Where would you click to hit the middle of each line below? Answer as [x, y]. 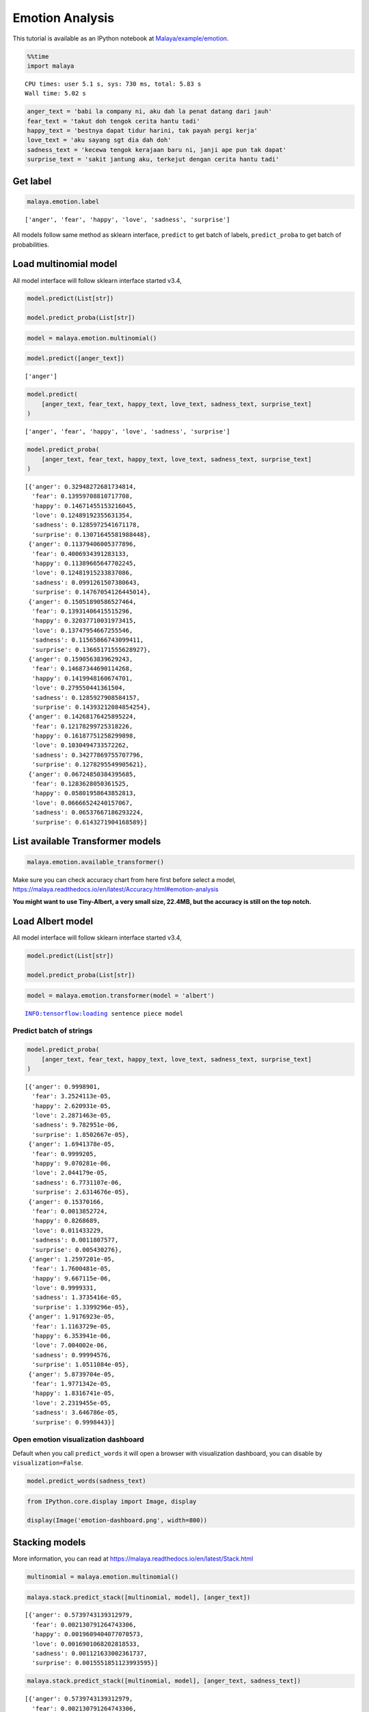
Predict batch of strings [53, 1031]
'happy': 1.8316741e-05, [73, 1393]
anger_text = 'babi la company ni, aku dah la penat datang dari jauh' [150, 112]
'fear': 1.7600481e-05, [72, 1269]
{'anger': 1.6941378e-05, [72, 1144]
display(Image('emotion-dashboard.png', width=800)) [117, 1521]
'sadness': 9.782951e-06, [75, 1125]
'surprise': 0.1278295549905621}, [90, 765]
